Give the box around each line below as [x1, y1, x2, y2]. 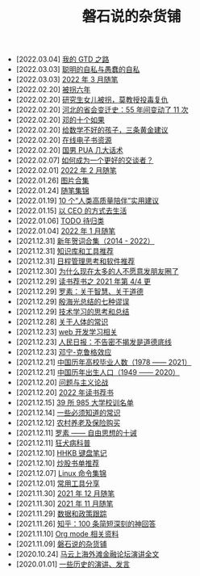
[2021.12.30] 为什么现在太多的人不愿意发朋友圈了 [15, 267, 179, 276]
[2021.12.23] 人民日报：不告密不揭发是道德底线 [15, 337, 172, 347]
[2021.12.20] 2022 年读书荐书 [15, 388, 115, 397]
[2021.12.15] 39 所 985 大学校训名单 [15, 397, 135, 408]
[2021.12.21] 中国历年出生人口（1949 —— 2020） [15, 368, 180, 377]
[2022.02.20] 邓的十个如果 [15, 115, 105, 125]
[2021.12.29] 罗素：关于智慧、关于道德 [15, 287, 144, 296]
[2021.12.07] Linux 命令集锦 [15, 469, 107, 478]
